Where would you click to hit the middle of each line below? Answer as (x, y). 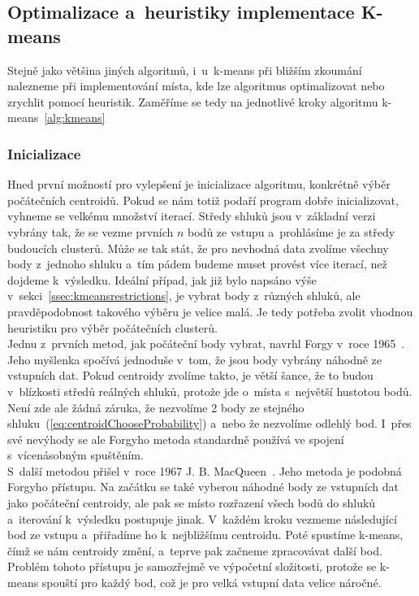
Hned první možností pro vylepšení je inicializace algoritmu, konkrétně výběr (199, 184)
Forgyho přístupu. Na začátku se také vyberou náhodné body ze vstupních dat (203, 487)
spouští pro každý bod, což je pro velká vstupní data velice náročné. (212, 583)
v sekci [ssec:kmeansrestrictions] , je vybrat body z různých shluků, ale (184, 296)
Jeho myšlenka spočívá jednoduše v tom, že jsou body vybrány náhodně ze (195, 359)
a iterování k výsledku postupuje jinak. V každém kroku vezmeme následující (202, 518)
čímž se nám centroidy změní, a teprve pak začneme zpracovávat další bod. (195, 550)
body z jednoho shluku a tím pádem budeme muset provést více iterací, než (197, 264)
